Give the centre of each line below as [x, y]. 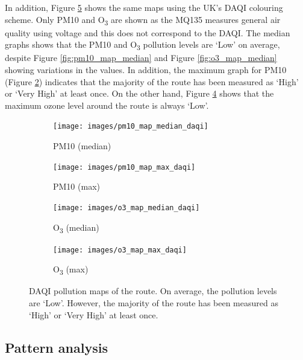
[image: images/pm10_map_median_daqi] [131, 127]
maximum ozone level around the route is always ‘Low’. [107, 105]
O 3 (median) [76, 228]
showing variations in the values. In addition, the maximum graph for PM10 [146, 70]
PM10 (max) [77, 186]
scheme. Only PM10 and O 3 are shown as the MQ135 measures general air [143, 20]
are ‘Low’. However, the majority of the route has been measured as [154, 303]
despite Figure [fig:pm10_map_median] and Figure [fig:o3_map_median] [141, 58]
